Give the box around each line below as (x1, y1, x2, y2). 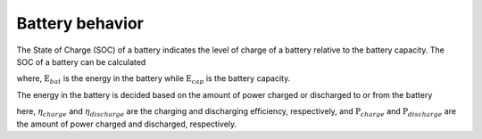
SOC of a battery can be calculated (16, 56, 146, 67)
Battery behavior (16, 13, 145, 33)
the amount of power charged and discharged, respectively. (16, 119, 237, 129)
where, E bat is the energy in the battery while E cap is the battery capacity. (16, 73, 291, 86)
